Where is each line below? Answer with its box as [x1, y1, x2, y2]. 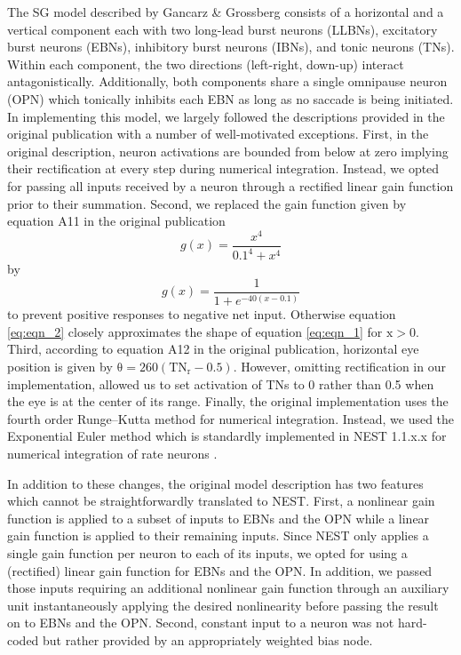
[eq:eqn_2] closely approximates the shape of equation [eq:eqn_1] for [7, 322, 383, 340]
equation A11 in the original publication [7, 212, 226, 230]
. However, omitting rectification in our [233, 356, 446, 375]
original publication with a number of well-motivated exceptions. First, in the [7, 124, 429, 143]
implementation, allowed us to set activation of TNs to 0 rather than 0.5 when [7, 374, 434, 393]
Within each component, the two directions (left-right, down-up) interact [7, 54, 404, 73]
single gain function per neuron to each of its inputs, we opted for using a [7, 543, 408, 562]
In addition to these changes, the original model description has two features [7, 474, 424, 492]
